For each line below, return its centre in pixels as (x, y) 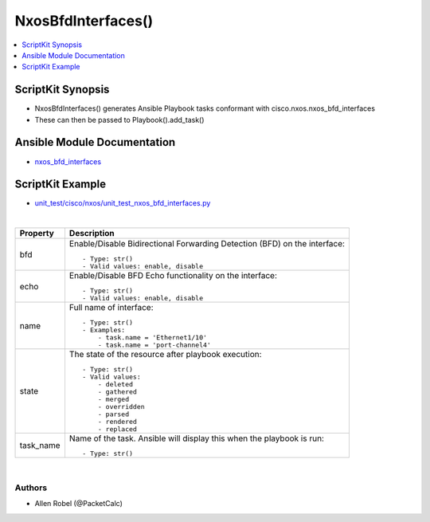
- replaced (117, 429)
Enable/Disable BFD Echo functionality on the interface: (173, 276)
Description (92, 234)
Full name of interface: (111, 308)
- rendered (117, 422)
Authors (31, 488)
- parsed (113, 414)
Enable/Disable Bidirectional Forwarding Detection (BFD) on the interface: (207, 244)
